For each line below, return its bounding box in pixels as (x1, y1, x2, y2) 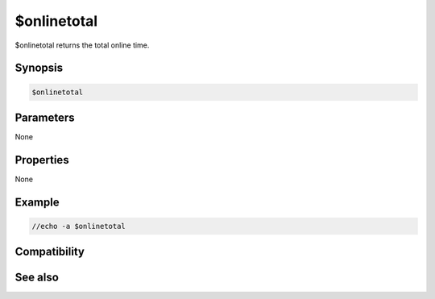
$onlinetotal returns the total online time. (14, 40, 150, 50)
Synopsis (14, 61, 64, 75)
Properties (14, 153, 69, 167)
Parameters (14, 110, 75, 124)
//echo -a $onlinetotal (31, 222, 126, 230)
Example (14, 195, 60, 209)
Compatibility (14, 245, 85, 259)
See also (14, 271, 60, 284)
